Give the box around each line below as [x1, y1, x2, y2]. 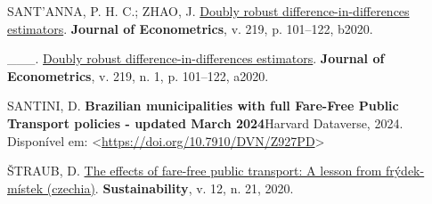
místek [7, 178, 44, 197]
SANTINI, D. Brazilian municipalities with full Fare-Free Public [7, 96, 399, 115]
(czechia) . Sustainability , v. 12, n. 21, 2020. [46, 178, 294, 197]
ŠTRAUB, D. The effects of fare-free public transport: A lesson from [7, 161, 382, 180]
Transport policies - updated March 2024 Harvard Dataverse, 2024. [7, 113, 403, 132]
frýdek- [385, 161, 425, 180]
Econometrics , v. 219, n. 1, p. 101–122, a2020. [7, 66, 269, 85]
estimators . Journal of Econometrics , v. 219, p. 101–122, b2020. [7, 19, 373, 37]
